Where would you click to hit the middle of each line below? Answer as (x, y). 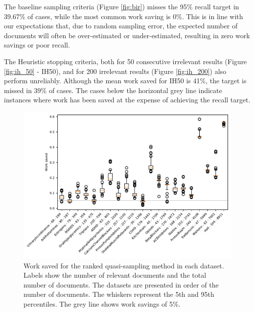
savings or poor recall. (37, 45)
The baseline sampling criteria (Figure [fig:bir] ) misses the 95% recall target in (122, 6)
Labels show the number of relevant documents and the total (115, 275)
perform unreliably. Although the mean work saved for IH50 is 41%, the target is (125, 81)
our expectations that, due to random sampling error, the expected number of (121, 26)
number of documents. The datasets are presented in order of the (121, 284)
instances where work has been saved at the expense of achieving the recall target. (127, 100)
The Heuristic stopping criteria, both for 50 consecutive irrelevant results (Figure (126, 61)
